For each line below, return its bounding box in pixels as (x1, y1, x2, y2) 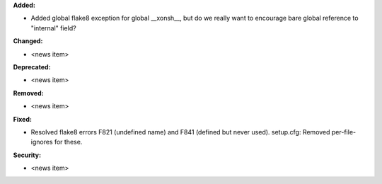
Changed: (13, 37, 43, 45)
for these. (54, 138, 83, 146)
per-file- (331, 127, 357, 136)
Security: (13, 151, 42, 159)
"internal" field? (30, 23, 77, 32)
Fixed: (13, 115, 32, 123)
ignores (30, 138, 53, 146)
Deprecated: (13, 62, 51, 71)
